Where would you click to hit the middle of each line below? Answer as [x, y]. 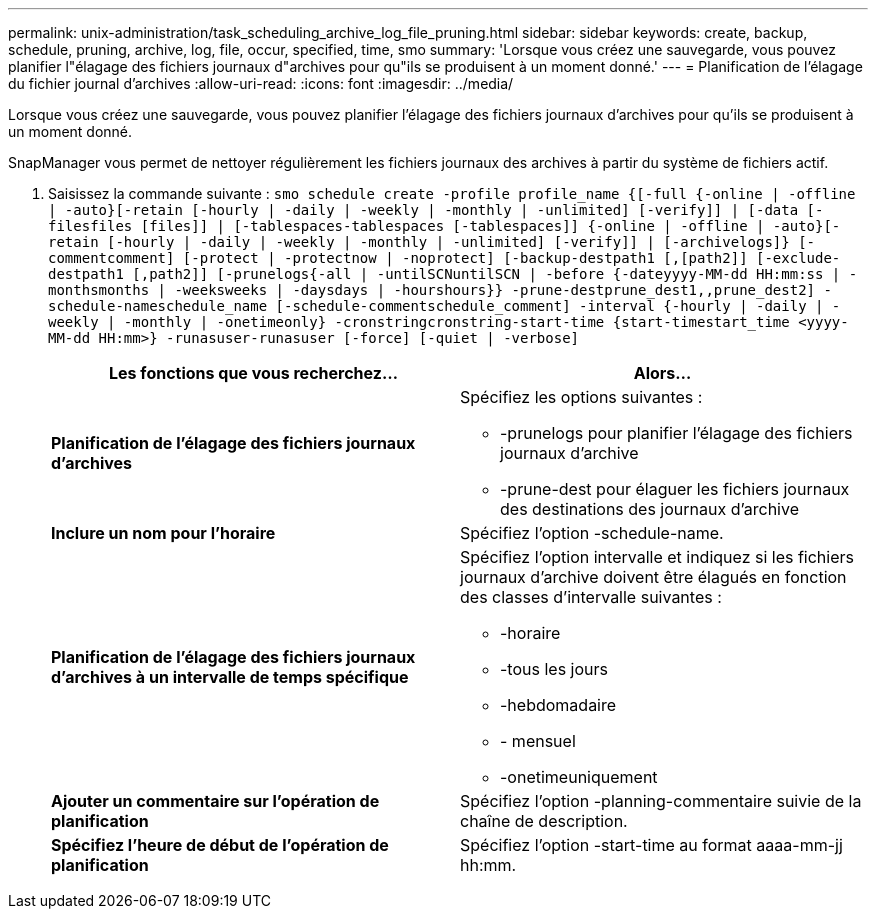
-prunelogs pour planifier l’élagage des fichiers [676, 433]
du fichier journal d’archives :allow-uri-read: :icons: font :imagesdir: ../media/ [261, 83]
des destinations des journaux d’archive [649, 509]
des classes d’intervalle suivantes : [591, 597]
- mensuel [538, 741]
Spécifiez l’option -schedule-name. [592, 533]
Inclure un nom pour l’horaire [163, 533]
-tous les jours [554, 669]
